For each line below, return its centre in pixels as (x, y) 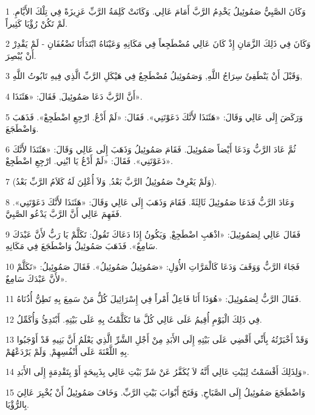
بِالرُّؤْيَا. (17, 404)
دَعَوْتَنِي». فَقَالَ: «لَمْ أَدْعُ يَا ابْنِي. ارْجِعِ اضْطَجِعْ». (89, 161)
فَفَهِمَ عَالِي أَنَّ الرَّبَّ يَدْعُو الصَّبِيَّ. (64, 214)
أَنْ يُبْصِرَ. (21, 55)
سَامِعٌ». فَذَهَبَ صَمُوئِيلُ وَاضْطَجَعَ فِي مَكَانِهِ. (82, 246)
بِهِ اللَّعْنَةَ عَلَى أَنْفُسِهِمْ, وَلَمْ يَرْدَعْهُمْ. (67, 351)
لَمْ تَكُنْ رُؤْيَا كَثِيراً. (37, 23)
